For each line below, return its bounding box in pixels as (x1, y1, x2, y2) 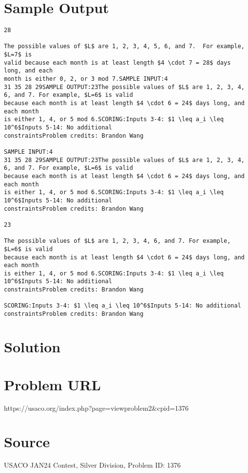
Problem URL (4, 375, 101, 395)
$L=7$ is (4, 51, 32, 58)
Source (4, 432, 50, 452)
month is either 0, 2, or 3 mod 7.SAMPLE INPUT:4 (4, 75, 168, 83)
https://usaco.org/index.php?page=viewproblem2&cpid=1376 (4, 403, 189, 413)
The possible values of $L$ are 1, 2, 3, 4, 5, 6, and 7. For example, (4, 43, 245, 50)
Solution (4, 336, 61, 356)
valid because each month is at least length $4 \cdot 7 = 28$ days (4, 59, 231, 66)
